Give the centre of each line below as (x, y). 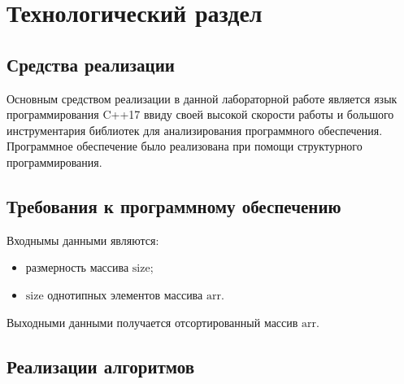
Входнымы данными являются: (83, 240)
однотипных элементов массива (125, 294)
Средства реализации (91, 64)
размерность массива (77, 267)
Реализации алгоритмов (101, 366)
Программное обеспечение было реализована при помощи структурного (185, 146)
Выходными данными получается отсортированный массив (152, 322)
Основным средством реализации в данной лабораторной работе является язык (202, 98)
